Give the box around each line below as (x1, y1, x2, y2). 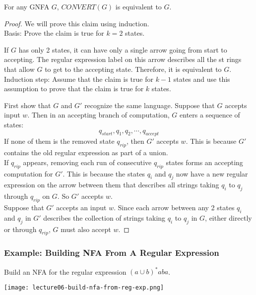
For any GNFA (4, 1, 50, 11)
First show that (4, 100, 51, 110)
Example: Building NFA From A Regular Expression (4, 246, 219, 259)
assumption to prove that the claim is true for (4, 83, 144, 94)
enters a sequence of (180, 110, 240, 120)
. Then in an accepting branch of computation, (27, 110, 170, 120)
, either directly (205, 212, 252, 223)
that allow (4, 63, 35, 74)
